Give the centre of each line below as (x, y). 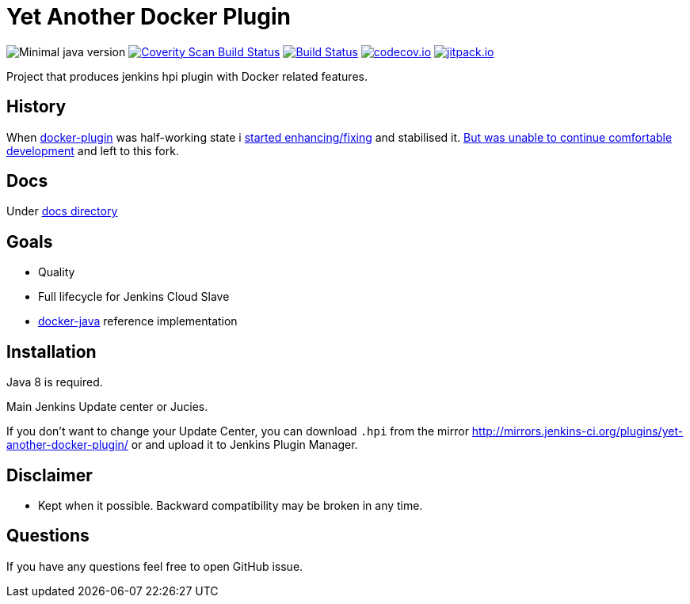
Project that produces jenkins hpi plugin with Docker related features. (187, 76)
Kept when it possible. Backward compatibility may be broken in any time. (231, 505)
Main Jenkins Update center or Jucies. (107, 407)
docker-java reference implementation (138, 321)
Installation (51, 351)
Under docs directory (62, 211)
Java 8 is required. (55, 382)
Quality (57, 272)
